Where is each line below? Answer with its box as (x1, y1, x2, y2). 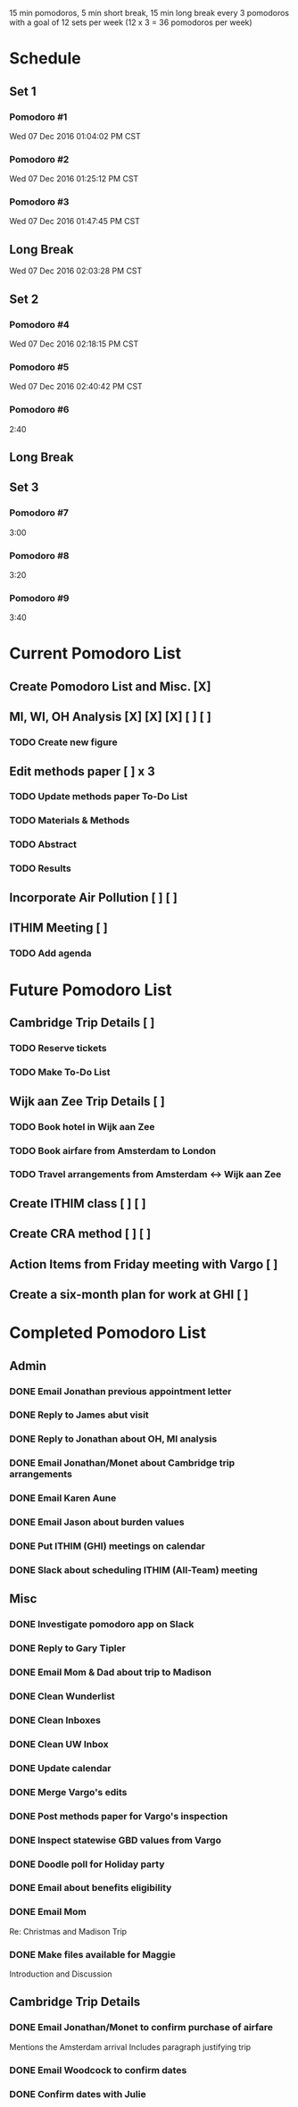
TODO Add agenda (9, 947, 92, 959)
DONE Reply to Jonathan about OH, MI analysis (9, 1433, 218, 1445)
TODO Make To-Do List (9, 1066, 111, 1079)
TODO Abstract (9, 839, 78, 851)
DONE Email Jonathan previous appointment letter (9, 1384, 232, 1397)
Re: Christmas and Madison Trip (9, 1926, 128, 1936)
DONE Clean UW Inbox (9, 1737, 109, 1750)
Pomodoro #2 (9, 153, 70, 165)
